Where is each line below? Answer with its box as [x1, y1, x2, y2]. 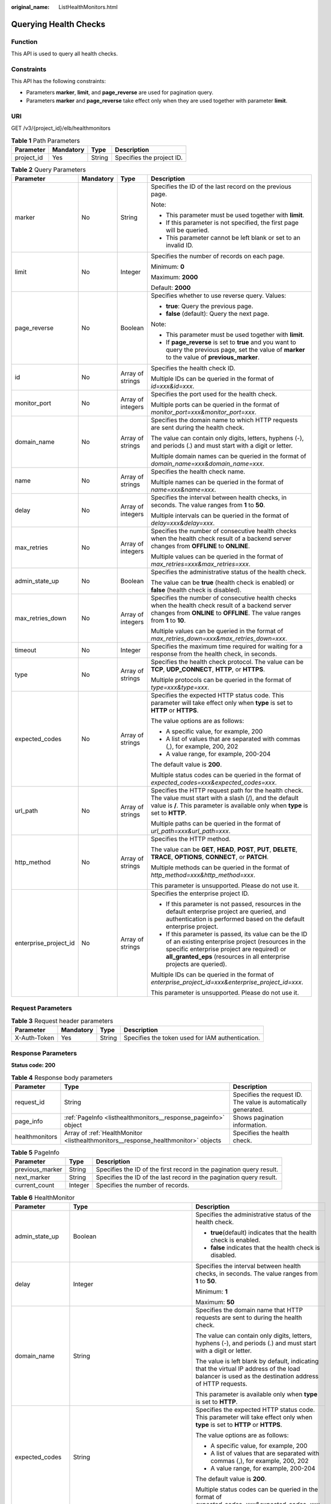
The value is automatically [232, 1098, 307, 1106]
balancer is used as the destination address [195, 1372, 319, 1380]
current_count [14, 1181, 55, 1189]
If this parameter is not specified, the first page [165, 218, 299, 227]
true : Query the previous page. [165, 302, 254, 310]
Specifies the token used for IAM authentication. [123, 1034, 261, 1042]
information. [232, 1121, 267, 1129]
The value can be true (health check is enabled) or [150, 578, 294, 587]
